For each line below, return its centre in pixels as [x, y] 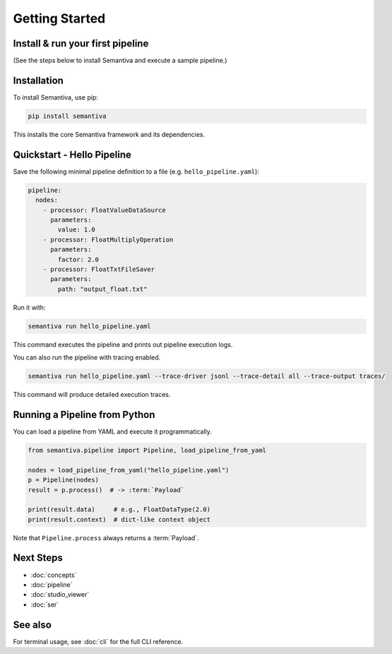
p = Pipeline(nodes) [63, 480]
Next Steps [38, 558]
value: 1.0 [76, 230]
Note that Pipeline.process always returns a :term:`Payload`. [106, 537]
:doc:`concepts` [54, 575]
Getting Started [59, 18]
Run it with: [29, 307]
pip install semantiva [67, 116]
